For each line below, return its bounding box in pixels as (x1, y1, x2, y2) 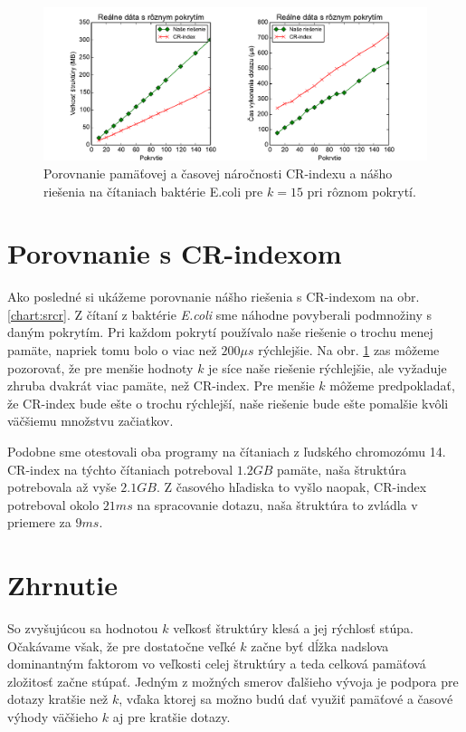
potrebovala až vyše (7, 477, 117, 496)
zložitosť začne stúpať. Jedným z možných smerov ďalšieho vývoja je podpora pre (7, 671, 459, 690)
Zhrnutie (7, 566, 118, 603)
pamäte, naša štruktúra (277, 459, 406, 478)
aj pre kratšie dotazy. (112, 708, 231, 727)
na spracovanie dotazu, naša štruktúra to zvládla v (137, 495, 418, 514)
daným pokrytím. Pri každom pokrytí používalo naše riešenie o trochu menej (7, 323, 433, 342)
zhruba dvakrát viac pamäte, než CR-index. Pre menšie (7, 376, 315, 395)
